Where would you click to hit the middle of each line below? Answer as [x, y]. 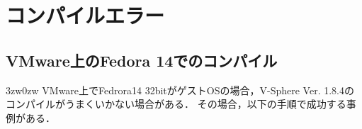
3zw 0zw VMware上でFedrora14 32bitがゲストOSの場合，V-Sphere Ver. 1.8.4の [180, 90]
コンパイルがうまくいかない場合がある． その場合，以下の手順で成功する [176, 104]
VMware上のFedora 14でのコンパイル [142, 60]
